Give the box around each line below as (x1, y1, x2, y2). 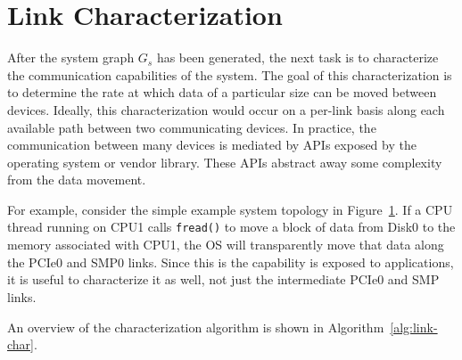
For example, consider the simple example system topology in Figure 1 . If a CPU (7, 200, 453, 218)
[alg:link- (390, 317, 438, 336)
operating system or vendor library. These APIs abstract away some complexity (7, 152, 442, 171)
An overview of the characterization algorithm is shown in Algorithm (7, 317, 384, 336)
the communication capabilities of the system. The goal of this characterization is (7, 65, 452, 84)
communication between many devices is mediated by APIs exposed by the (7, 135, 417, 154)
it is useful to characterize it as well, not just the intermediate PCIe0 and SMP (7, 270, 440, 289)
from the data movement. (7, 170, 146, 189)
